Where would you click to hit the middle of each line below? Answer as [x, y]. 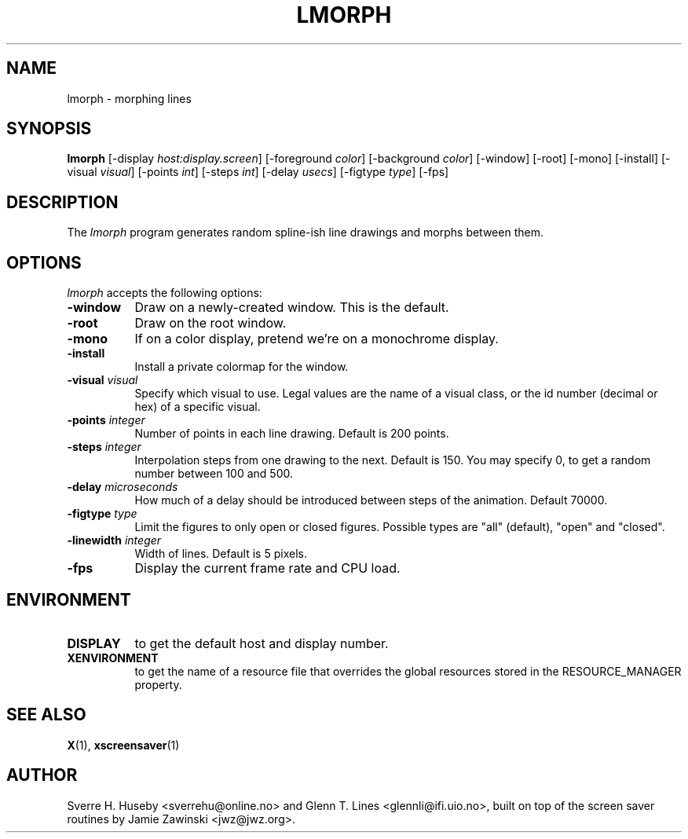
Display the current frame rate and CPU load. [267, 568]
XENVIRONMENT [113, 658]
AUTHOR [42, 775]
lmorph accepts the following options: [165, 293]
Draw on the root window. [210, 323]
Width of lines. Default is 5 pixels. [221, 554]
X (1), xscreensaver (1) [123, 745]
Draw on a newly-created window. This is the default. [292, 308]
